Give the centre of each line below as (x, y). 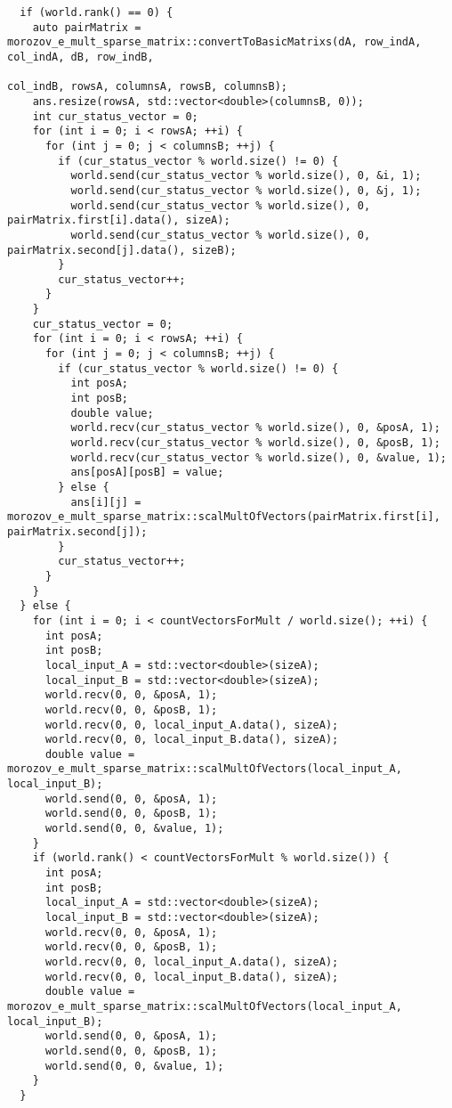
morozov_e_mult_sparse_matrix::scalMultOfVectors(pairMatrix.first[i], (224, 517)
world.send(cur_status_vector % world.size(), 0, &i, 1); (246, 176)
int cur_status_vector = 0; (115, 116)
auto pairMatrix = (87, 27)
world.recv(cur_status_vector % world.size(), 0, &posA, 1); (255, 428)
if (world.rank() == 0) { (97, 12)
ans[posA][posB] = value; (147, 473)
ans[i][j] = (106, 502)
